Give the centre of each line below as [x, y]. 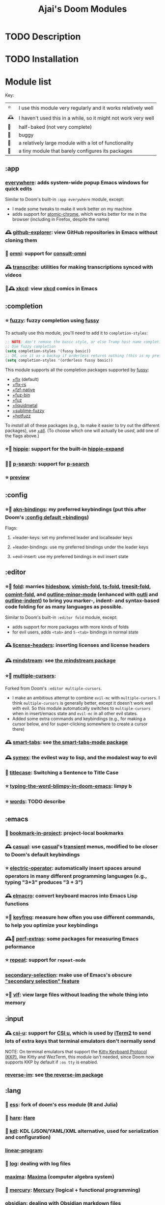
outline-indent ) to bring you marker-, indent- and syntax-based [82, 601]
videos [14, 275]
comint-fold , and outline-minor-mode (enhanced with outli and [82, 594]
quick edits [19, 189]
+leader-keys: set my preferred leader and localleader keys [72, 538]
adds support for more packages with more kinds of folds [70, 627]
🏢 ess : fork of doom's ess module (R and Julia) [61, 1105]
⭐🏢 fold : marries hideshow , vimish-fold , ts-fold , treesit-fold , [78, 586]
